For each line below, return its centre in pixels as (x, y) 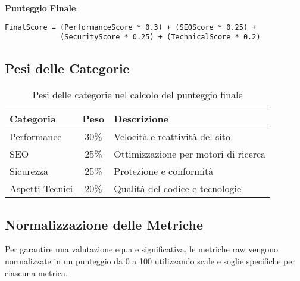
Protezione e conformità (164, 171)
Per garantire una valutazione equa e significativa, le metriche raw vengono (141, 249)
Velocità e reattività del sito (172, 137)
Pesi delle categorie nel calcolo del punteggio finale (137, 95)
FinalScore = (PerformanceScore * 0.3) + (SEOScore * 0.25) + (131, 27)
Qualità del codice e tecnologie (178, 189)
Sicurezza (29, 171)
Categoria (33, 119)
